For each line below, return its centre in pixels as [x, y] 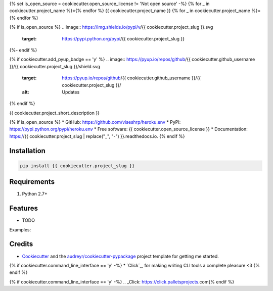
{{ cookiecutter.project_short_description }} [54, 113]
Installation [27, 151]
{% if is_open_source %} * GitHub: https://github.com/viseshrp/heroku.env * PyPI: [95, 122]
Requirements [32, 182]
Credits [21, 244]
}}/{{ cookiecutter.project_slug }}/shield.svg [55, 66]
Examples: [20, 229]
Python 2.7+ [35, 194]
